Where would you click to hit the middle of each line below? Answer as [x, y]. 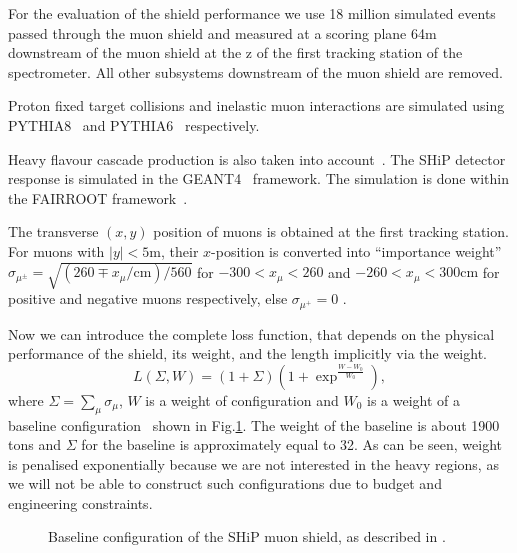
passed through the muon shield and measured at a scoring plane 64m [222, 32]
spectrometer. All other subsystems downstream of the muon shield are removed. [255, 71]
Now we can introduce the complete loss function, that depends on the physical [251, 333]
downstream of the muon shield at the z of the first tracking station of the [235, 52]
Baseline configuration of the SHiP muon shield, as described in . [247, 536]
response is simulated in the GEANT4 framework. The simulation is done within [258, 178]
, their [180, 250]
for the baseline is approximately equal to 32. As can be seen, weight [291, 444]
